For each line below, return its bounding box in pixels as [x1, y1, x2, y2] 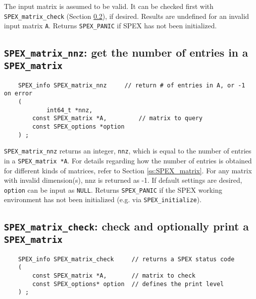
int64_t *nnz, [46, 106, 93, 114]
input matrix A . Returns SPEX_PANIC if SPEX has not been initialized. [4, 20, 217, 31]
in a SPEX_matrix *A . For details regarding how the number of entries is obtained [4, 155, 252, 165]
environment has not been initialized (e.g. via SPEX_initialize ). [4, 194, 202, 205]
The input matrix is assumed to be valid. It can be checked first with [4, 1, 214, 11]
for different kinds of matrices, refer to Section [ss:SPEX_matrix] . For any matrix [4, 165, 252, 175]
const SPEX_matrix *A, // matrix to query [32, 115, 203, 122]
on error [4, 90, 33, 97]
